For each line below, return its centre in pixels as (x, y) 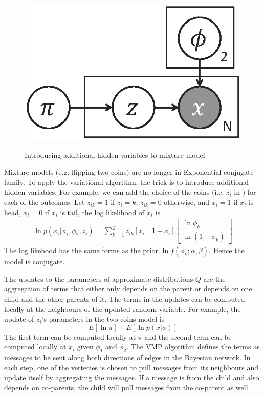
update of (19, 319)
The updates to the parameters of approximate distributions (99, 278)
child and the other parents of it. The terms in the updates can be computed (125, 298)
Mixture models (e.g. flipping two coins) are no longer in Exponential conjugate (129, 172)
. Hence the (227, 250)
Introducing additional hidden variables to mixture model (115, 154)
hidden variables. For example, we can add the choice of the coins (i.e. (114, 192)
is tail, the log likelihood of (102, 212)
